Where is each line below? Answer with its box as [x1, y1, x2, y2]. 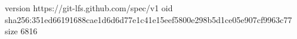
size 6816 [5, 25, 38, 37]
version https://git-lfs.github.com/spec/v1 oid [5, 2, 173, 14]
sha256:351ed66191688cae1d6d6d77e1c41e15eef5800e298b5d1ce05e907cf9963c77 [5, 13, 292, 25]
